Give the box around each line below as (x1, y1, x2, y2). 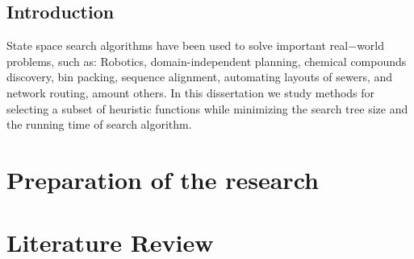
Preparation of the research (6, 162, 319, 195)
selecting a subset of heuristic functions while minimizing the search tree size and (6, 100, 408, 117)
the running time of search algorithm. (6, 116, 192, 133)
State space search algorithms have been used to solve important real (6, 37, 349, 54)
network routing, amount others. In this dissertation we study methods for (6, 84, 375, 101)
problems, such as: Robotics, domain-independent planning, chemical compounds (6, 52, 407, 69)
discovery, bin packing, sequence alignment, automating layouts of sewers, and (6, 68, 393, 85)
